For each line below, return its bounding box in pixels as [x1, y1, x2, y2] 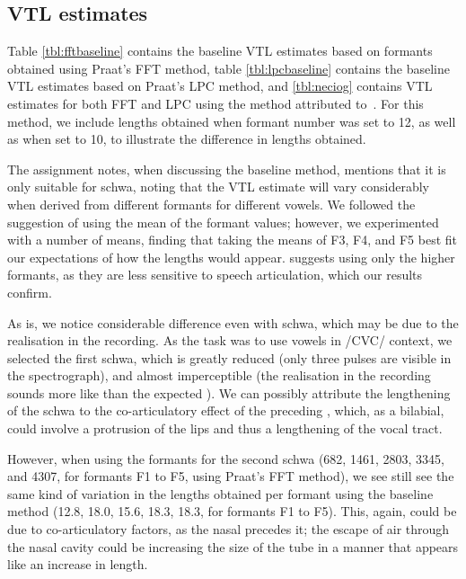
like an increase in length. [7, 555, 148, 574]
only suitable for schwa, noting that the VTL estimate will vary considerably [7, 177, 430, 196]
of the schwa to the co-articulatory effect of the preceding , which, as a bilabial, [7, 401, 444, 420]
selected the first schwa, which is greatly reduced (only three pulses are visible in [7, 348, 452, 367]
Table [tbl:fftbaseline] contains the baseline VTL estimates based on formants [7, 41, 433, 60]
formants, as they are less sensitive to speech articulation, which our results [7, 265, 423, 284]
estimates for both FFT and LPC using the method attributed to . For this [7, 94, 424, 112]
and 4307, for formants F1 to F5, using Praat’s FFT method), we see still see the [7, 467, 454, 485]
